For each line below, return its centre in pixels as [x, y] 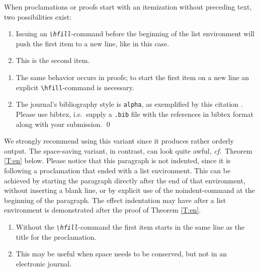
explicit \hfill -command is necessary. [75, 87]
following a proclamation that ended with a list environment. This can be [117, 170]
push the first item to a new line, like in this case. [93, 43]
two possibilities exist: [38, 16]
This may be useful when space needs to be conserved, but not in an [121, 254]
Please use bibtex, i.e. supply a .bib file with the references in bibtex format [135, 114]
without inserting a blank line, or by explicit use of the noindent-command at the [129, 190]
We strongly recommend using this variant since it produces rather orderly [119, 141]
